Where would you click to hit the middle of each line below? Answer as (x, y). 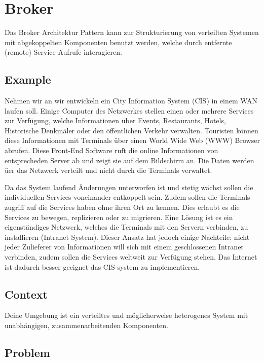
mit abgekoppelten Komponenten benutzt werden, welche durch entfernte (118, 42)
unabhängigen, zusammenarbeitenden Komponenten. (86, 325)
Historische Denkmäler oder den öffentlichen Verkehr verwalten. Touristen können (131, 130)
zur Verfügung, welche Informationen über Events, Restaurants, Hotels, (115, 120)
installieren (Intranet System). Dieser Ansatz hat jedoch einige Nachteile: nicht (127, 237)
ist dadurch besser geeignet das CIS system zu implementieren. (102, 266)
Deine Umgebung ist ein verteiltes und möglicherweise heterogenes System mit (126, 315)
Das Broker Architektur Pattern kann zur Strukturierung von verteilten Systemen (132, 32)
